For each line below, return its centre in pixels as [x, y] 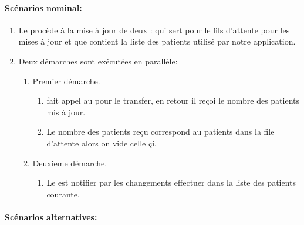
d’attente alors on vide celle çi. [102, 143]
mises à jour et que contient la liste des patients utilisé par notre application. [157, 41]
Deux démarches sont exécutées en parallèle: [98, 61]
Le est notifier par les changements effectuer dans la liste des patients [171, 183]
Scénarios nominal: [43, 7]
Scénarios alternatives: [51, 217]
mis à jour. [66, 112]
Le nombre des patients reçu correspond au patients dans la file [161, 132]
